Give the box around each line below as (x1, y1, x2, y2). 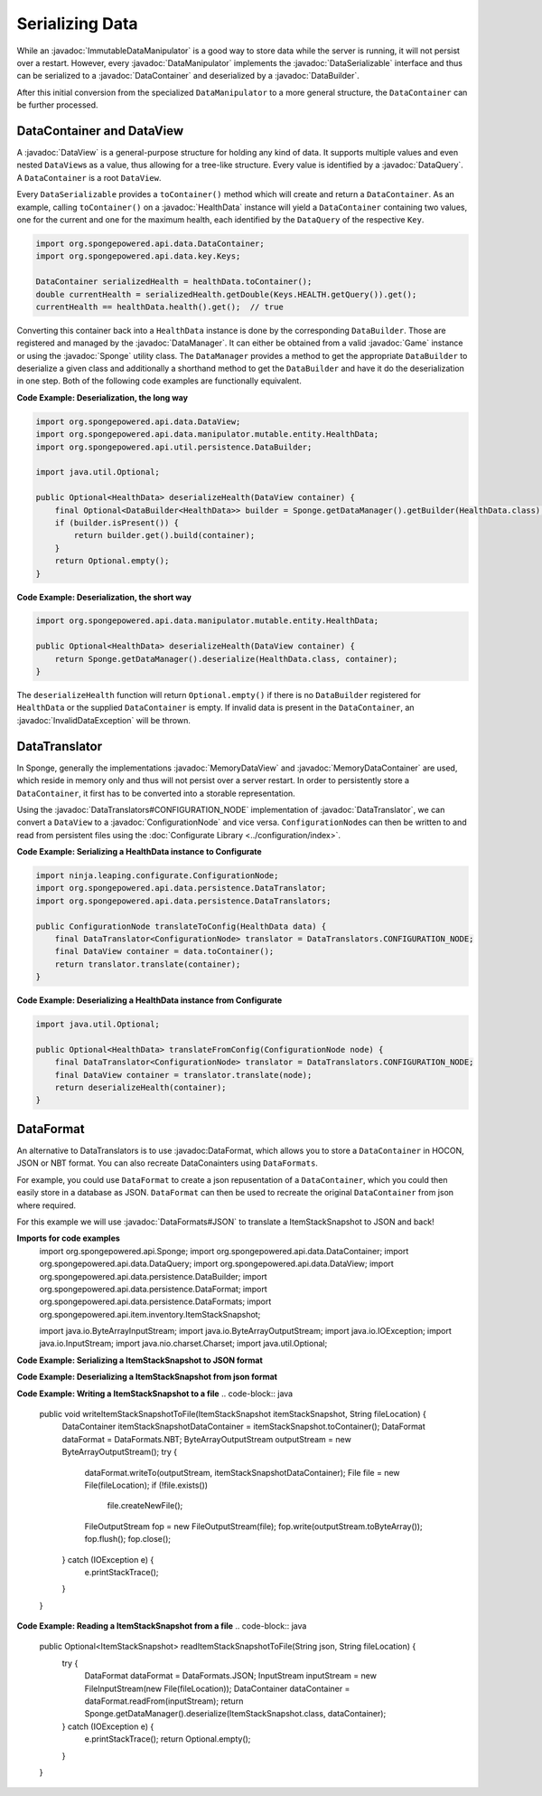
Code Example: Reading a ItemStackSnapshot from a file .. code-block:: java (16, 1621, 307, 1631)
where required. (16, 1199, 77, 1211)
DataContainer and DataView (16, 123, 184, 138)
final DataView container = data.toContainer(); (54, 946, 275, 957)
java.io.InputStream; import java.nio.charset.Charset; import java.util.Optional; (39, 1338, 328, 1349)
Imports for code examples (16, 1233, 121, 1243)
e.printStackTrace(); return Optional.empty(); (84, 1734, 251, 1744)
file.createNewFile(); (107, 1500, 183, 1511)
